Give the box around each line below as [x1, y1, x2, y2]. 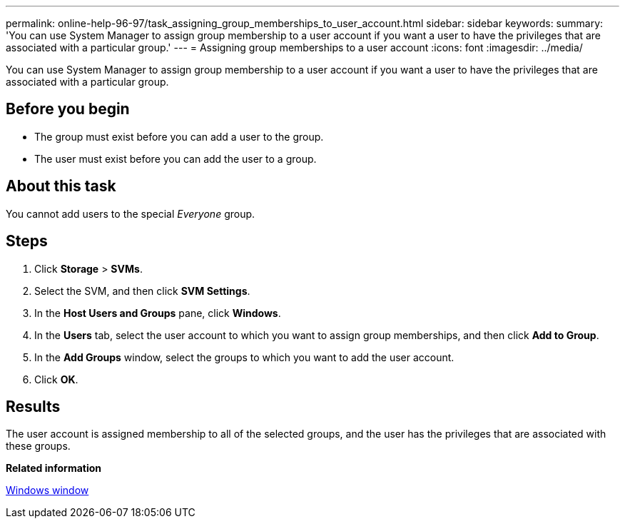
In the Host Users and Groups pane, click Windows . [34, 306, 281, 319]
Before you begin [6, 100, 130, 119]
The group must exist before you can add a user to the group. [34, 130, 324, 143]
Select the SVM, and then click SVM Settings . [34, 284, 250, 297]
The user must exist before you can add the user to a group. [34, 152, 317, 165]
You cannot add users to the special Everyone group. [6, 207, 255, 220]
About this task [6, 177, 116, 196]
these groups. [6, 440, 71, 453]
